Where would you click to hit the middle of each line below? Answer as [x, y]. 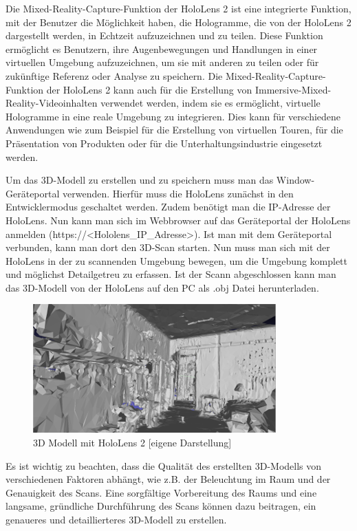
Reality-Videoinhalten [52, 103]
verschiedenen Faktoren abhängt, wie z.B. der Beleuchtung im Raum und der [168, 479]
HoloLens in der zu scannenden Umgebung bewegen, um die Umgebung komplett [176, 260]
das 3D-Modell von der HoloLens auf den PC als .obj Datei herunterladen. [162, 287]
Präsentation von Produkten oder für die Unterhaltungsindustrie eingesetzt [164, 143]
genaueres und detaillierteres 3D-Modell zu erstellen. [116, 520]
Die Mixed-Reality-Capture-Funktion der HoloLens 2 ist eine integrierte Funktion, [178, 8]
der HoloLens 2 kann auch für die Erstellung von [149, 89]
